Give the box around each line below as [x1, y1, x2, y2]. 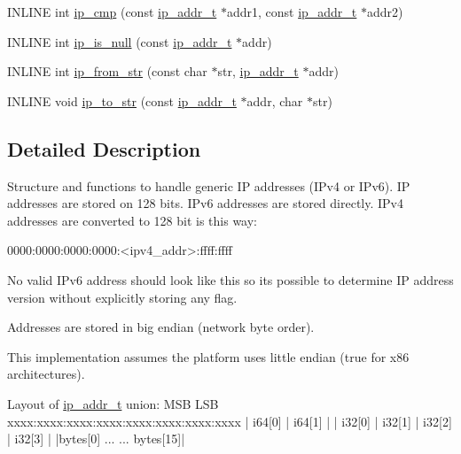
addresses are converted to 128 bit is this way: [7, 211, 258, 229]
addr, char [246, 91, 303, 110]
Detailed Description [7, 135, 201, 162]
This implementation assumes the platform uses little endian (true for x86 [7, 347, 410, 366]
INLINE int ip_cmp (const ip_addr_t [7, 3, 217, 20]
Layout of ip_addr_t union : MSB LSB [7, 394, 219, 412]
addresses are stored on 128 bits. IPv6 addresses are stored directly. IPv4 [7, 194, 403, 212]
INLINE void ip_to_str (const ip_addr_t [7, 91, 237, 110]
